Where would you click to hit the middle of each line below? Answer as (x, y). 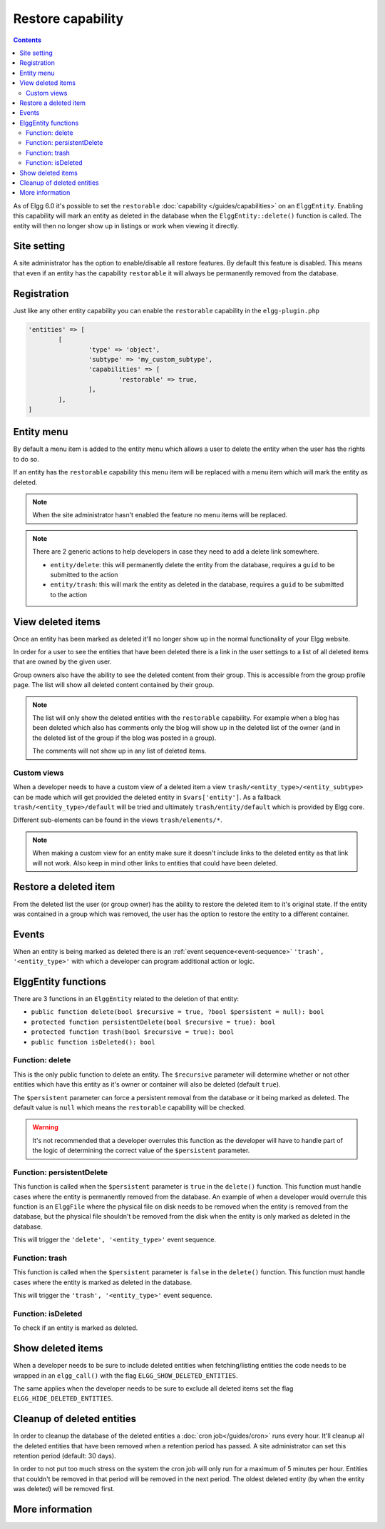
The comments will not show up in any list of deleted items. (119, 751)
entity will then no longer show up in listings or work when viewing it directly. (126, 225)
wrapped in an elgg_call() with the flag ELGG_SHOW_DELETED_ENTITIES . (125, 1375)
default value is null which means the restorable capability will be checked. (129, 1107)
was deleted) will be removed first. (64, 1489)
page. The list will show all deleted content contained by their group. (114, 685)
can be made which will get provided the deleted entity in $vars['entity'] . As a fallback (147, 797)
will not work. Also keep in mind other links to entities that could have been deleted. (155, 863)
